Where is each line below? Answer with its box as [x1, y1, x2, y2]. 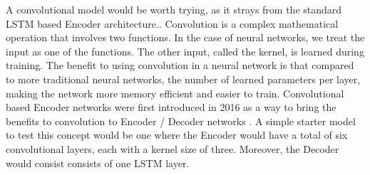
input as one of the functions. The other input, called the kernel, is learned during [6, 43, 364, 58]
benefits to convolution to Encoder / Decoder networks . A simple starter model [6, 113, 356, 128]
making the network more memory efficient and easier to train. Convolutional [6, 85, 344, 100]
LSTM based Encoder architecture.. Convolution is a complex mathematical [6, 16, 339, 31]
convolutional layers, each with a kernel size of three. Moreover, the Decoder [6, 141, 339, 156]
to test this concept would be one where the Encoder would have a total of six [6, 127, 348, 142]
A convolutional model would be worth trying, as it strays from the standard [6, 2, 342, 16]
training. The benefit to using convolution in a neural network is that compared [6, 58, 354, 73]
